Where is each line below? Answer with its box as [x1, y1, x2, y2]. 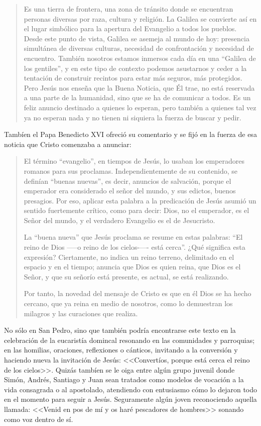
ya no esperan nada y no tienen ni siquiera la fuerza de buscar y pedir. [24, 112, 241, 122]
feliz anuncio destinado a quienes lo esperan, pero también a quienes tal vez [24, 102, 256, 112]
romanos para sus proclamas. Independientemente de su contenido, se [24, 165, 238, 176]
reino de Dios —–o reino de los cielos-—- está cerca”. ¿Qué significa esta [24, 242, 245, 252]
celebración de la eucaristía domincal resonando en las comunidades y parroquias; [4, 334, 255, 345]
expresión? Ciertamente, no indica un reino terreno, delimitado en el [24, 251, 234, 262]
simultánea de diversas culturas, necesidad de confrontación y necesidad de [24, 43, 254, 53]
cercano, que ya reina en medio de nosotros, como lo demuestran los [24, 298, 233, 309]
